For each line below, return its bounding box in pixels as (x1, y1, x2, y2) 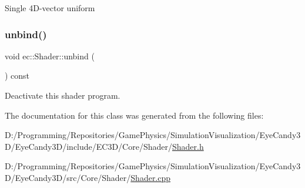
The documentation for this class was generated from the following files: (5, 109, 264, 121)
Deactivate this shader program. (5, 89, 120, 101)
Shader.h (172, 140, 204, 152)
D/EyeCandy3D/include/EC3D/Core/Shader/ (5, 140, 172, 152)
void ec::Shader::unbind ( (5, 49, 95, 62)
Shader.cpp (130, 171, 171, 183)
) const (5, 69, 30, 82)
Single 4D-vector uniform (5, 2, 95, 14)
